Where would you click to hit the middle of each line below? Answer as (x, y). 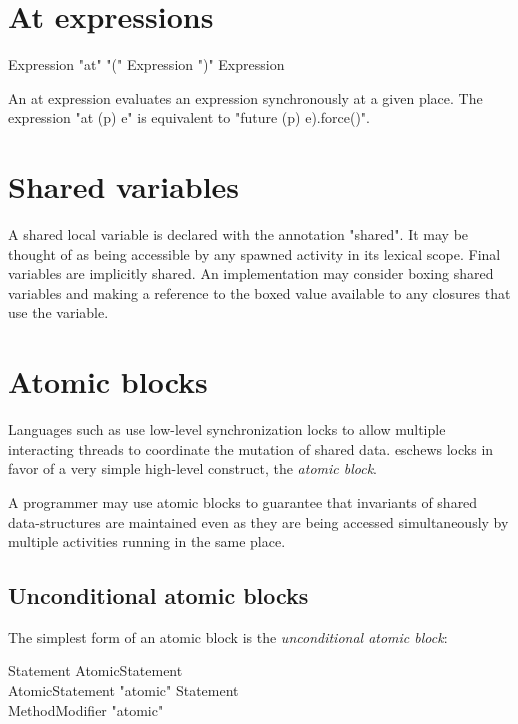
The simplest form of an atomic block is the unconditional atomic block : (228, 636)
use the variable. (58, 312)
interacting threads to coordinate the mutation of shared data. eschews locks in (251, 448)
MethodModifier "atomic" (86, 709)
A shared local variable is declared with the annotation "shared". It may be (238, 234)
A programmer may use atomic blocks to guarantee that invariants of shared (243, 501)
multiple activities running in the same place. (147, 541)
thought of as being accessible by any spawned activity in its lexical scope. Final (254, 253)
